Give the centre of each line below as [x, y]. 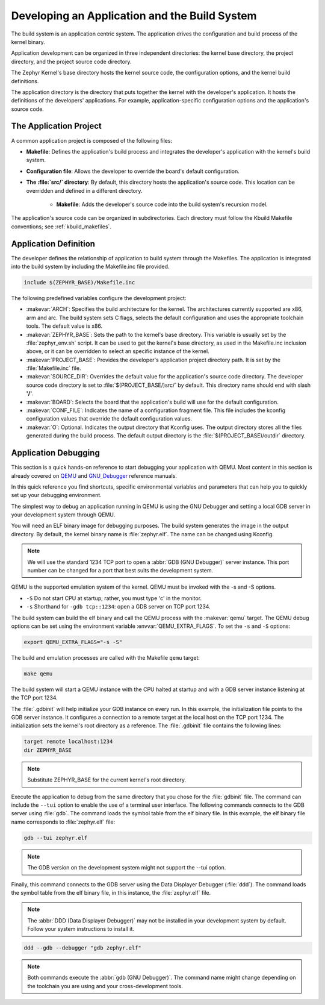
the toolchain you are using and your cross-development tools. [105, 986]
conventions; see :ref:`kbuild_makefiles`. [61, 227]
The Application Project [56, 126]
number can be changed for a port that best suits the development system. [120, 571]
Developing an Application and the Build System [134, 16]
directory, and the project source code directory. [71, 61]
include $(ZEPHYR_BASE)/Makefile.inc [79, 282]
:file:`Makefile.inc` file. [54, 368]
